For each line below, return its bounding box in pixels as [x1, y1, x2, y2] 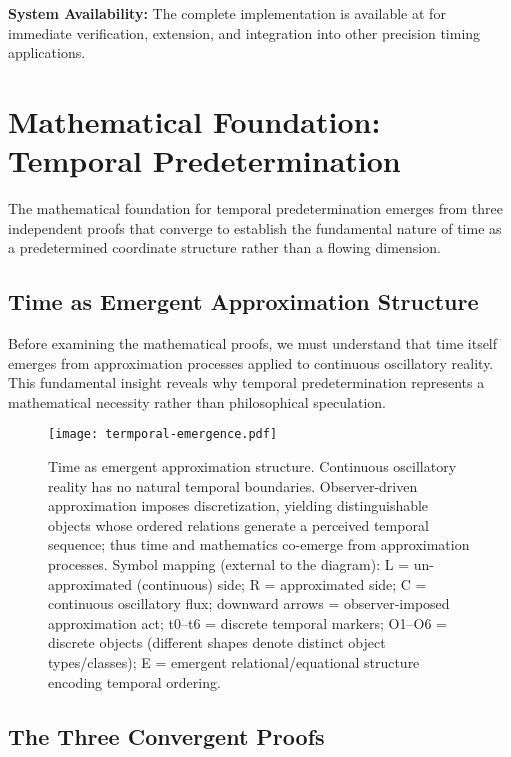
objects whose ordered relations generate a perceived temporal [48, 514, 429, 535]
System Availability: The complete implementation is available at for [8, 3, 446, 23]
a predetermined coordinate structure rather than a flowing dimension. [8, 237, 441, 258]
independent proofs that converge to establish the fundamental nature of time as [8, 217, 502, 238]
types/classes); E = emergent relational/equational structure [48, 652, 420, 673]
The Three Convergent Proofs [8, 720, 325, 751]
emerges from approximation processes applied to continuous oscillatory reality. [8, 352, 494, 373]
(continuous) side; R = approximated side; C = [136, 573, 427, 594]
